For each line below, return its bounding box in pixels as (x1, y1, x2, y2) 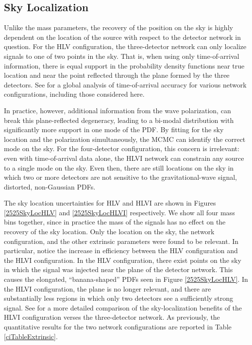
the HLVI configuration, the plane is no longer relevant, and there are (4, 283, 211, 293)
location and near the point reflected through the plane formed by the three (4, 70, 230, 80)
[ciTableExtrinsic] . (4, 331, 58, 341)
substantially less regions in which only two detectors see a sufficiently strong (4, 293, 234, 303)
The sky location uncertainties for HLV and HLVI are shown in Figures (4, 198, 216, 208)
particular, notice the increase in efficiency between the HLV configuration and (4, 245, 238, 256)
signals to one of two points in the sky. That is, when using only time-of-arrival (4, 51, 239, 61)
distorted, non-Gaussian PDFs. (4, 181, 96, 191)
